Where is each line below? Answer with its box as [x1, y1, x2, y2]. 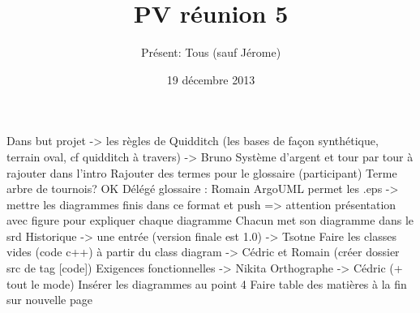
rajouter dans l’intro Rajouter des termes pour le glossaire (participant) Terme [6, 164, 397, 181]
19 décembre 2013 [166, 71, 255, 88]
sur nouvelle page [6, 291, 92, 308]
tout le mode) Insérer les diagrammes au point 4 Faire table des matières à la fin [6, 275, 407, 292]
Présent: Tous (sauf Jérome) [140, 44, 281, 61]
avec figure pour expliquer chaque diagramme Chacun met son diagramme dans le [6, 212, 414, 229]
